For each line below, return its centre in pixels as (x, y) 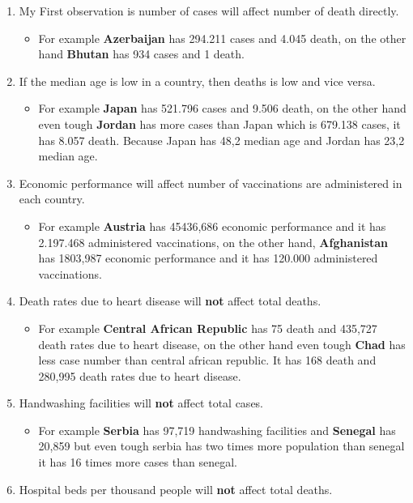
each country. (52, 199)
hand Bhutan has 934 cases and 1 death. (141, 54)
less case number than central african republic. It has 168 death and (207, 360)
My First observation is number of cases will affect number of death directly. (209, 11)
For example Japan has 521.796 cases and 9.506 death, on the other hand (222, 108)
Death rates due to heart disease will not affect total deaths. (170, 301)
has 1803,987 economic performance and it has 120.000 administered (208, 258)
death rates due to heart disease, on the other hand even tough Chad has (222, 344)
